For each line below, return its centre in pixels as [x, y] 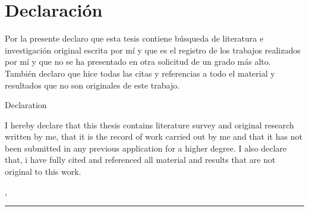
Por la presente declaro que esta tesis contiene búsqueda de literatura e [134, 38]
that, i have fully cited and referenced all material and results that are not [140, 160]
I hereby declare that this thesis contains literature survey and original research [149, 125]
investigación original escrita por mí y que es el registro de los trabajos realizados [153, 50]
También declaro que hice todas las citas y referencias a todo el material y [140, 73]
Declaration [26, 105]
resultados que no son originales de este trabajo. [92, 85]
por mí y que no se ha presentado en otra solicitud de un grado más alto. [138, 62]
